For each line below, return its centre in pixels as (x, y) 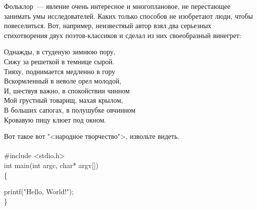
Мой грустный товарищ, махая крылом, (64, 100)
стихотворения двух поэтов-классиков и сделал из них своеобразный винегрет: (123, 35)
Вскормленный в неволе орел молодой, (63, 81)
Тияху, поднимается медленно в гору (60, 71)
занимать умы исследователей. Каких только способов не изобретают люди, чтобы (128, 16)
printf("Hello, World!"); (39, 191)
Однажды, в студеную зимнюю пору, (60, 52)
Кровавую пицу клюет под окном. (55, 119)
